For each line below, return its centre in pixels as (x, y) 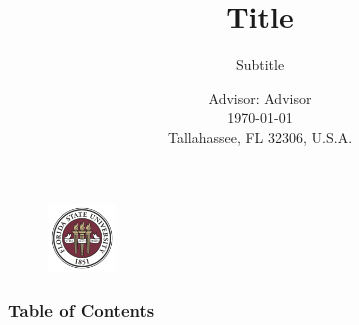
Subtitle (260, 64)
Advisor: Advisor (260, 97)
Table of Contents (81, 310)
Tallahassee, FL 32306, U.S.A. (260, 136)
